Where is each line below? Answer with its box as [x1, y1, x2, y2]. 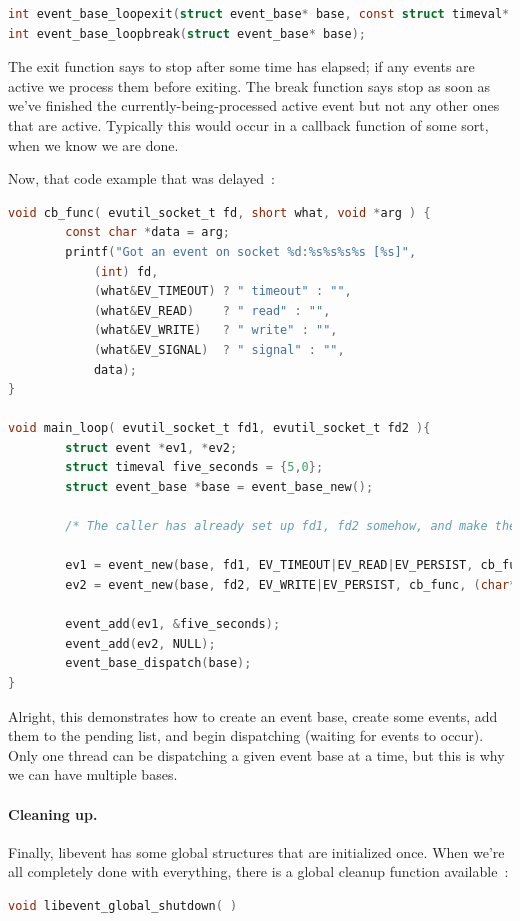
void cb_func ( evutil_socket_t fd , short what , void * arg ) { [8, 205, 431, 220]
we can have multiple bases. [8, 764, 178, 785]
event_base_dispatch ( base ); [65, 656, 252, 671]
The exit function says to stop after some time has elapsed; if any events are [8, 56, 475, 77]
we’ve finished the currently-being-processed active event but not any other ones [8, 95, 500, 116]
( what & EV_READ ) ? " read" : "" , [93, 303, 331, 318]
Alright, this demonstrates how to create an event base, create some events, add [8, 705, 498, 726]
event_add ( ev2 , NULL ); [65, 636, 216, 651]
